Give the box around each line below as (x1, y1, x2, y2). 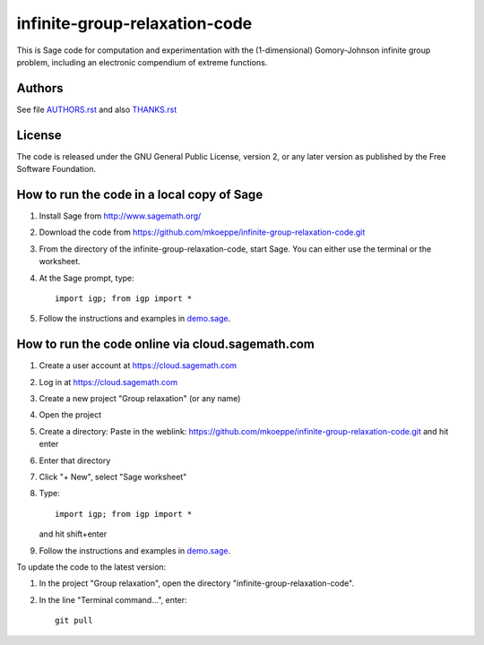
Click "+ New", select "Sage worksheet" (39, 471, 187, 483)
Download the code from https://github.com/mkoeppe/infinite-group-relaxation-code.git (39, 227, 366, 237)
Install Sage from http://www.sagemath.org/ (39, 211, 202, 221)
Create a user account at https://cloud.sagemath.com (39, 360, 238, 371)
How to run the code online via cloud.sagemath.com (16, 337, 315, 352)
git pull (55, 615, 93, 626)
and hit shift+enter (39, 529, 108, 539)
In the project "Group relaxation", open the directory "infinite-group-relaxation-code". (39, 578, 354, 589)
